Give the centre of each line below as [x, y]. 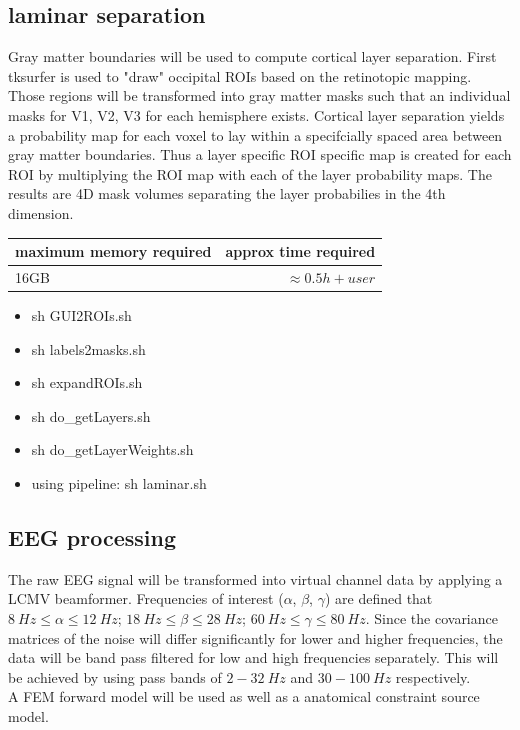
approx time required [300, 251]
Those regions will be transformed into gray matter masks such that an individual [259, 95]
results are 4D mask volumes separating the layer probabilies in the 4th [227, 193]
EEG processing [92, 536]
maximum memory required [113, 251]
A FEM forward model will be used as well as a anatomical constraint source [244, 696]
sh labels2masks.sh [88, 348]
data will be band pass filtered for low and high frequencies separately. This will [253, 657]
